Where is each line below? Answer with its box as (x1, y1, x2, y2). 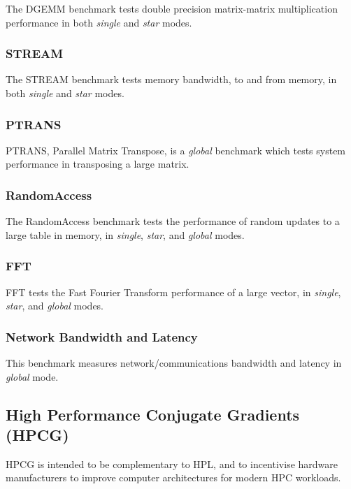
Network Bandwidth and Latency (6, 328, 198, 345)
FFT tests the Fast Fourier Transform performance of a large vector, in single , (6, 284, 341, 299)
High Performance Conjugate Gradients (6, 403, 300, 425)
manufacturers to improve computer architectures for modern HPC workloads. (6, 470, 341, 485)
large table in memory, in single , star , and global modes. (6, 227, 245, 242)
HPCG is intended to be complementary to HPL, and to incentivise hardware (6, 456, 338, 471)
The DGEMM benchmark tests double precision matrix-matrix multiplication (6, 1, 338, 15)
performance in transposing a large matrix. (6, 156, 189, 171)
